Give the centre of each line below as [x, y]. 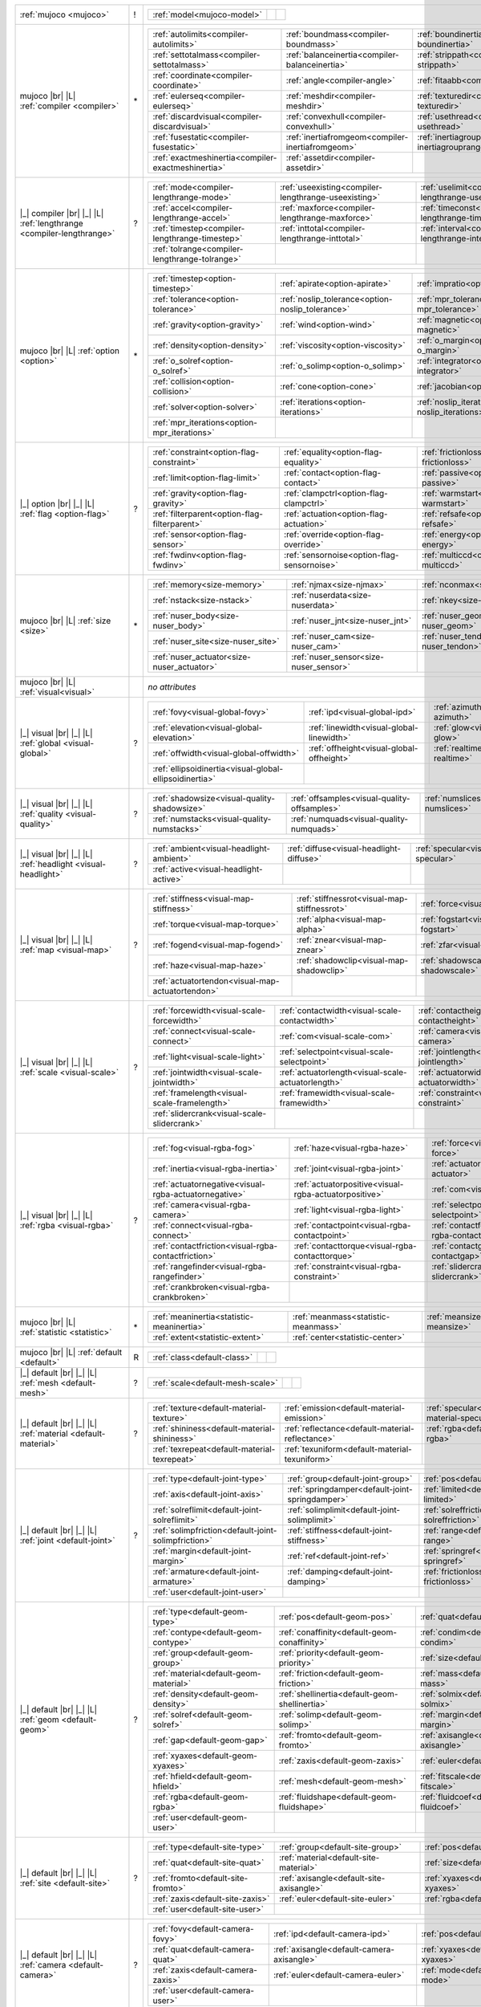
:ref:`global [40, 743]
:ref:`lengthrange [51, 223]
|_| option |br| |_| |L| [57, 503]
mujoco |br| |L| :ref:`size [65, 621]
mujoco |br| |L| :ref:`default [71, 1352]
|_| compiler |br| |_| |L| [62, 213]
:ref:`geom [39, 1720]
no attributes [172, 687]
